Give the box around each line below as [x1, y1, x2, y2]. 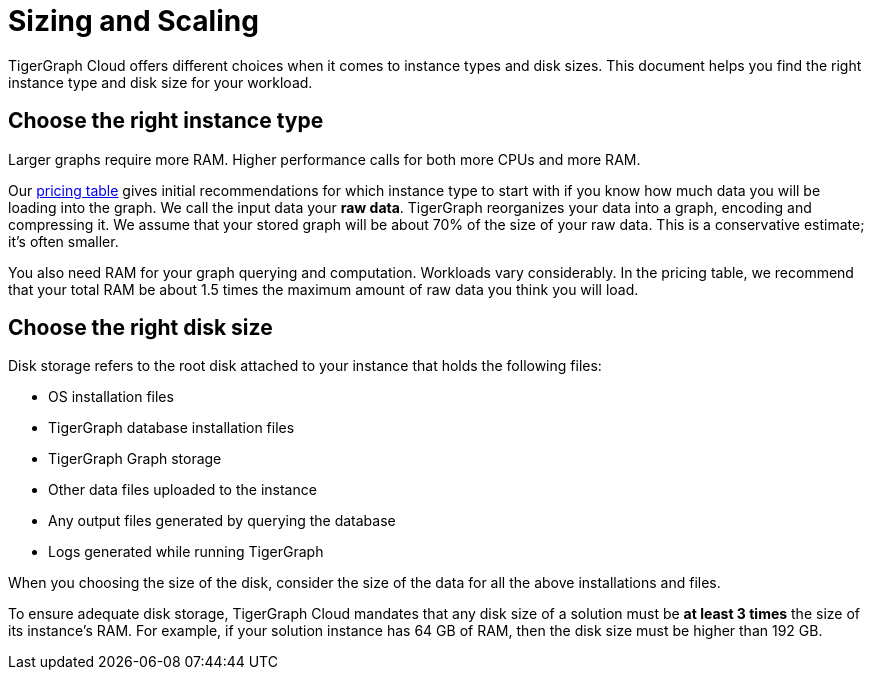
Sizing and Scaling [8, 4, 259, 38]
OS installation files [48, 388, 174, 406]
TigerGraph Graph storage [48, 450, 222, 468]
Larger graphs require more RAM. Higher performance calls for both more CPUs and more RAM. [8, 150, 641, 168]
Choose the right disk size [8, 315, 273, 341]
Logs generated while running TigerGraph [48, 543, 324, 561]
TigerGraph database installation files [48, 419, 295, 437]
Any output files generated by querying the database [48, 512, 396, 530]
